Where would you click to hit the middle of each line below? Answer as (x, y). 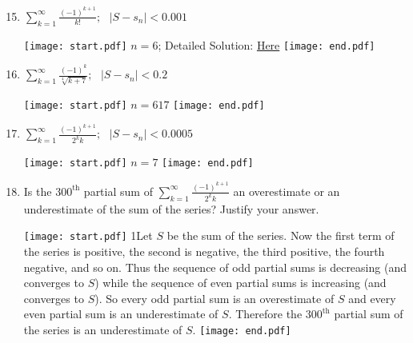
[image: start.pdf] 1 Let (88, 235)
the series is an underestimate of (103, 329)
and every (372, 298)
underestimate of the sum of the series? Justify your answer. (171, 208)
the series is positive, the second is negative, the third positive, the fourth (204, 251)
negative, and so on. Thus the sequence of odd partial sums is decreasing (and (215, 267)
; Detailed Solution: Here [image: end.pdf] (267, 44)
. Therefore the (265, 314)
